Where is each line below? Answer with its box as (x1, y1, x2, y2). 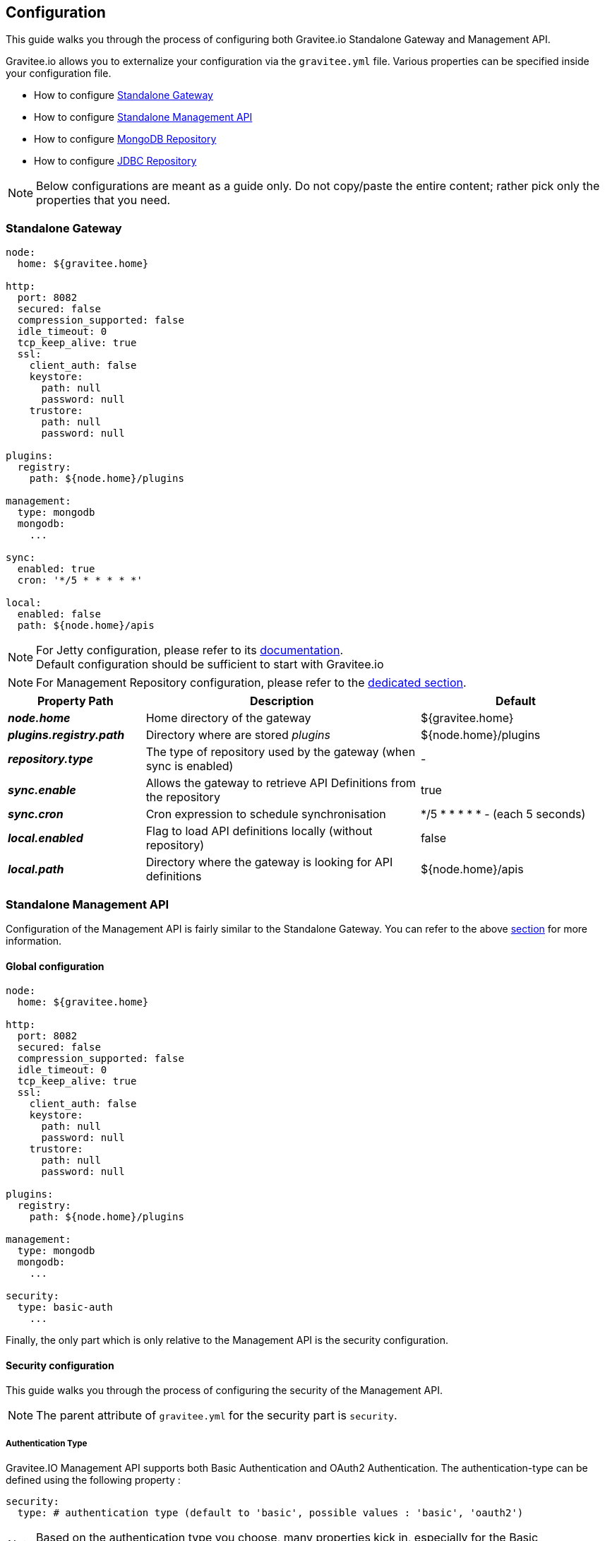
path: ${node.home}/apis (17, 620, 155, 632)
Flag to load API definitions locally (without (145, 824, 373, 839)
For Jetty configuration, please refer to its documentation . (36, 643, 343, 658)
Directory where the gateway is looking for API (145, 855, 393, 870)
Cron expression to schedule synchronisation (145, 807, 386, 822)
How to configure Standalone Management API (34, 111, 253, 124)
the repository (145, 790, 220, 805)
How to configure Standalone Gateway (34, 89, 213, 102)
